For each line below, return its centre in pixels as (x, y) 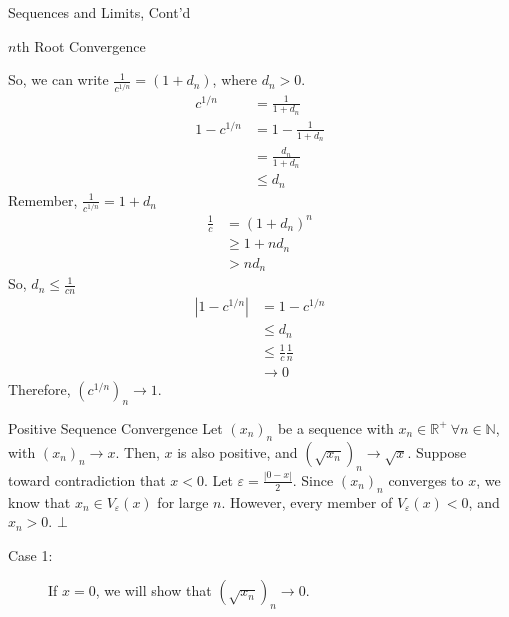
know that (39, 501)
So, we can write (58, 79)
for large (183, 501)
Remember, (43, 199)
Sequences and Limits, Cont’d (99, 12)
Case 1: (30, 554)
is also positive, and (237, 451)
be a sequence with (335, 427)
